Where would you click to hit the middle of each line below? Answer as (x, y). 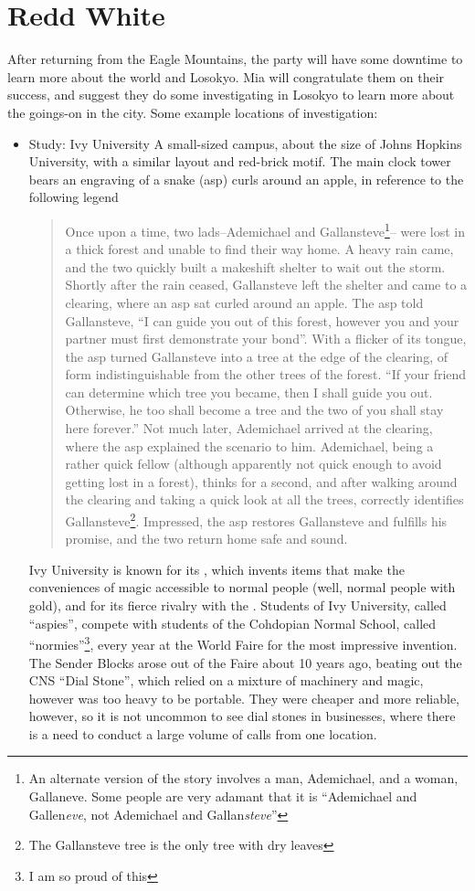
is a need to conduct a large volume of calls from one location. (203, 733)
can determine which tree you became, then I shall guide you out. (249, 392)
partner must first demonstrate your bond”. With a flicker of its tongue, (266, 339)
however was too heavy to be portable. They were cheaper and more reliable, (244, 698)
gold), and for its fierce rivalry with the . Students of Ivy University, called (237, 605)
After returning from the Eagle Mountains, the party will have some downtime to (235, 59)
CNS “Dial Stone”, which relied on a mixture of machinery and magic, (226, 680)
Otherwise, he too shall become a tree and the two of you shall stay (254, 410)
